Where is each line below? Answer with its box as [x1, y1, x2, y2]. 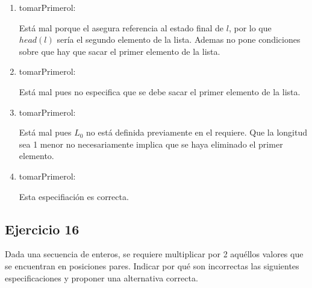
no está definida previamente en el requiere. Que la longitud [86, 126, 307, 139]
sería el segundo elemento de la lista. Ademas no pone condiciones [57, 33, 301, 46]
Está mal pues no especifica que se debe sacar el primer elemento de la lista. [19, 85, 301, 98]
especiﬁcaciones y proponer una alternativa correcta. [5, 271, 198, 284]
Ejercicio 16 [5, 219, 80, 238]
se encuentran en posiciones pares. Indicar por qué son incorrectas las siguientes [5, 259, 299, 272]
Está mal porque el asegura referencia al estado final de [19, 21, 224, 34]
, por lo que [228, 21, 272, 34]
